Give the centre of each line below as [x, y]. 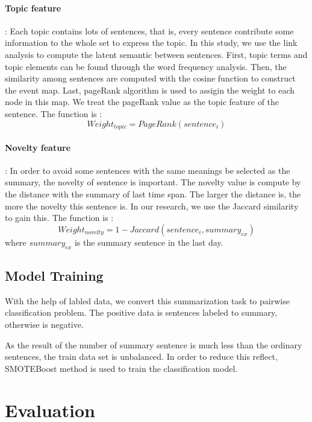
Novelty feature [38, 147]
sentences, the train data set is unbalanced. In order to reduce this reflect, [141, 356]
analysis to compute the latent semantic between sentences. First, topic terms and [156, 54]
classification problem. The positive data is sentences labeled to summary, [141, 312]
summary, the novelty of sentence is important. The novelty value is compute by [153, 182]
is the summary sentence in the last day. [149, 242]
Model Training [54, 275]
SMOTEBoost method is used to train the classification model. [121, 368]
